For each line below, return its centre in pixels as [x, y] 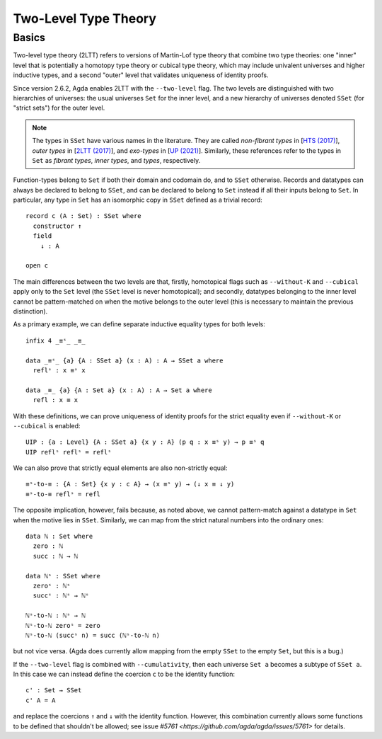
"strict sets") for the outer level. [59, 108]
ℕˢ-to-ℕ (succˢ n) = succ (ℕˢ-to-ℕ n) [93, 635]
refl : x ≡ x [56, 400]
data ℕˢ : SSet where [63, 576]
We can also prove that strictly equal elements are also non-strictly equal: [120, 468]
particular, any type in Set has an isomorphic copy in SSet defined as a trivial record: [138, 200]
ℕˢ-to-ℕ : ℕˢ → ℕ [56, 615]
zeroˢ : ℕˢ [52, 585]
